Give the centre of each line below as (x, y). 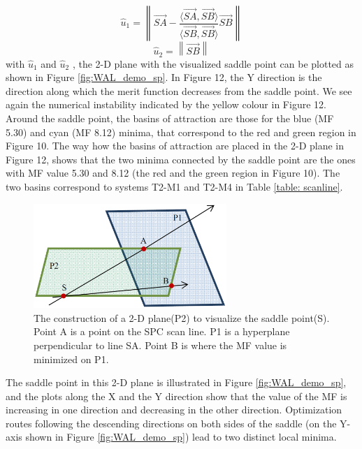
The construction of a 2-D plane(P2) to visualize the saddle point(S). (182, 317)
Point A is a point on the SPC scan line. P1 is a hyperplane (162, 331)
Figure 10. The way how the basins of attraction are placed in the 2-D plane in (175, 146)
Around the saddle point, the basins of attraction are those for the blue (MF (170, 118)
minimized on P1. (71, 359)
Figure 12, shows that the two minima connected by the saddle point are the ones (181, 159)
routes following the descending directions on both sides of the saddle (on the (171, 423)
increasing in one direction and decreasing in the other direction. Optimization (174, 410)
